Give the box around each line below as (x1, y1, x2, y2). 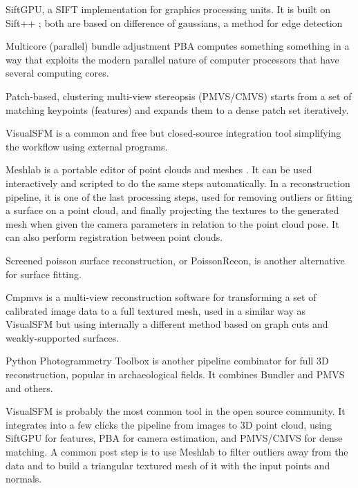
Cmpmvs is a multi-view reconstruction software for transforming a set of (6, 290, 317, 304)
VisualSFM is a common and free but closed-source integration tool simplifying (6, 126, 341, 140)
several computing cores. (6, 66, 109, 80)
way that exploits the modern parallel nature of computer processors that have (6, 52, 339, 66)
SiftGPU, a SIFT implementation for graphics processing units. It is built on (6, 2, 331, 16)
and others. (6, 380, 53, 395)
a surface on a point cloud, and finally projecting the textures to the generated (6, 203, 339, 217)
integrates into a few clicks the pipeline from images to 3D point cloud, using (6, 417, 332, 431)
